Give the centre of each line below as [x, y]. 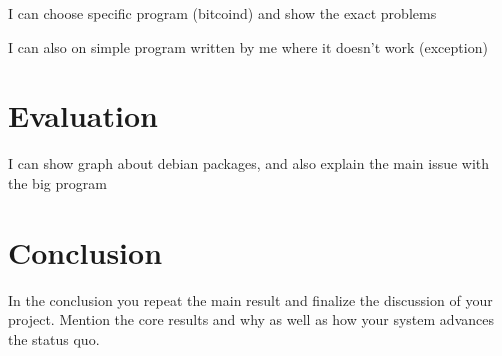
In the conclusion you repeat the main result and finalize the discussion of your [250, 299]
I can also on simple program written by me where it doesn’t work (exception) [248, 46]
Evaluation [83, 115]
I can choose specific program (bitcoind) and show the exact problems [222, 13]
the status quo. [54, 338]
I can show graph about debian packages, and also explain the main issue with [249, 163]
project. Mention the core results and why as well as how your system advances [251, 319]
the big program [57, 182]
